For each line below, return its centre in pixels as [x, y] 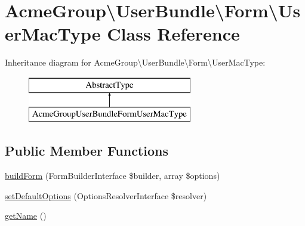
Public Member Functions [87, 151]
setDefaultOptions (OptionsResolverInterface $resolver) [106, 195]
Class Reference [173, 34]
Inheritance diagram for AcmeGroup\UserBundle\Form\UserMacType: [135, 62]
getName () [26, 216]
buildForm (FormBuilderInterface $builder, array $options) [113, 176]
